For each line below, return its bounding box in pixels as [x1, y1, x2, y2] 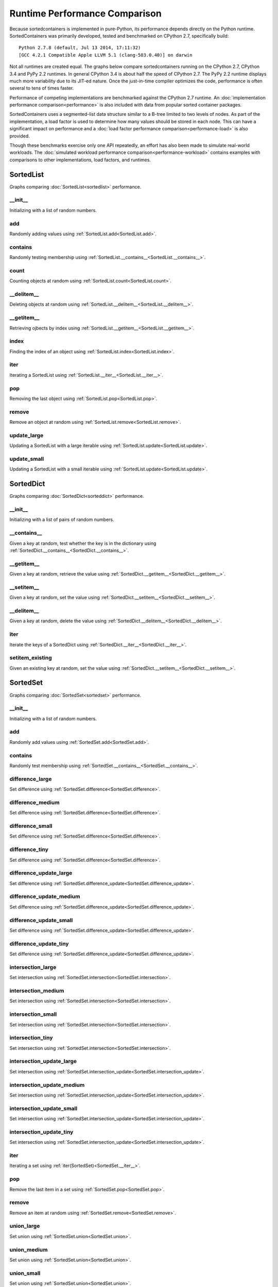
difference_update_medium [9, 893, 80, 900]
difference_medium [9, 798, 60, 806]
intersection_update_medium [9, 1081, 85, 1088]
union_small [9, 1269, 41, 1277]
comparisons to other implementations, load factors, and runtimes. [9, 156, 151, 163]
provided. [9, 133, 30, 139]
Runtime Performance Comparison [9, 8, 162, 19]
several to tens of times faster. [9, 85, 74, 91]
